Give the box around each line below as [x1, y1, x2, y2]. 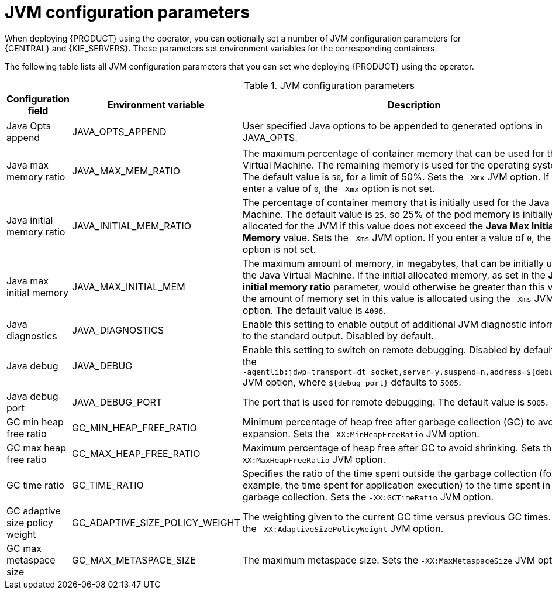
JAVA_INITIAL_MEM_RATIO [72, 219, 192, 232]
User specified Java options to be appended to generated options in [242, 120, 543, 132]
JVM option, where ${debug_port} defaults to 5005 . [242, 376, 461, 388]
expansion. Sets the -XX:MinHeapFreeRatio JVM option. [242, 427, 479, 440]
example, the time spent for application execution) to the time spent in [242, 479, 551, 491]
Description [388, 98, 441, 111]
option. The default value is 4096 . [242, 304, 386, 316]
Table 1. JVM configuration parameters [244, 79, 415, 91]
